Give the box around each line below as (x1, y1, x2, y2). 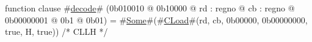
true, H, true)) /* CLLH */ (5, 25, 108, 38)
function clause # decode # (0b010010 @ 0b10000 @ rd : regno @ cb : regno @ (5, 2, 295, 14)
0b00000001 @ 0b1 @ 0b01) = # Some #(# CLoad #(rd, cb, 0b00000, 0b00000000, (5, 13, 308, 26)
